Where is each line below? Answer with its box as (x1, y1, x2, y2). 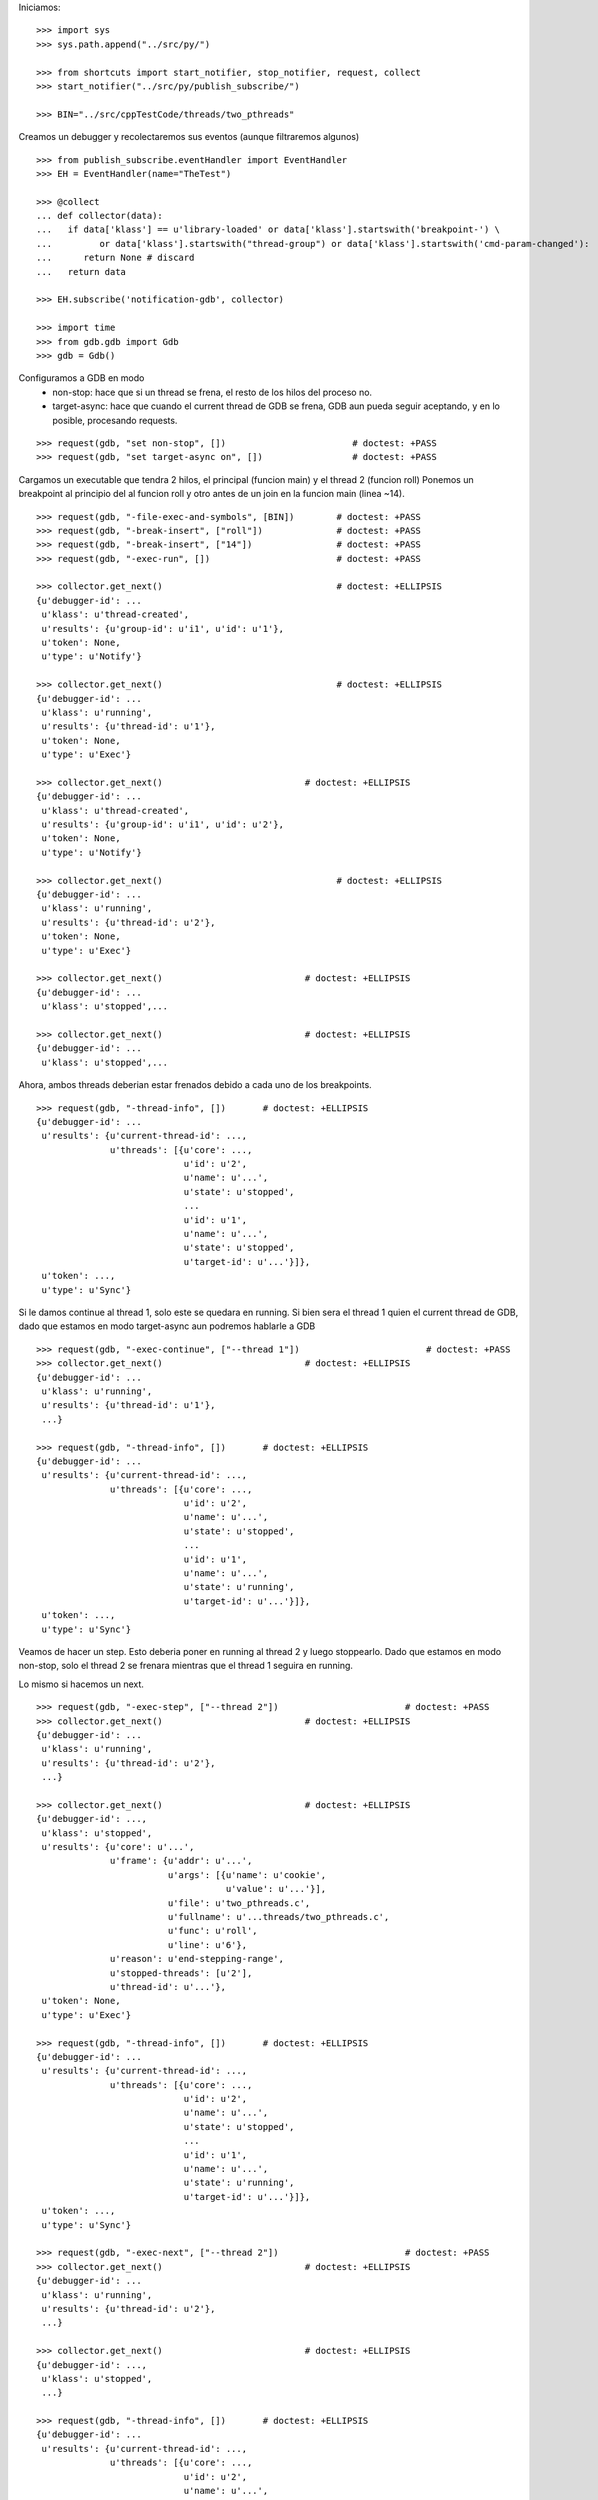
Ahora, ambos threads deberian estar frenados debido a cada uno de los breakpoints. (18, 1079, 372, 1091)
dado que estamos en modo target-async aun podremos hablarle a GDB (18, 1320, 316, 1332)
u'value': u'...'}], (225, 1883, 327, 1895)
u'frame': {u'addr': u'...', (110, 1855, 253, 1867)
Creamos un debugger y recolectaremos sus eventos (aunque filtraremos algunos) (18, 131, 360, 143)
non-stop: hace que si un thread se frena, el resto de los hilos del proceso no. (52, 386, 373, 398)
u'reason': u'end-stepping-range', (110, 1953, 285, 1965)
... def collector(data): (36, 210, 164, 222)
